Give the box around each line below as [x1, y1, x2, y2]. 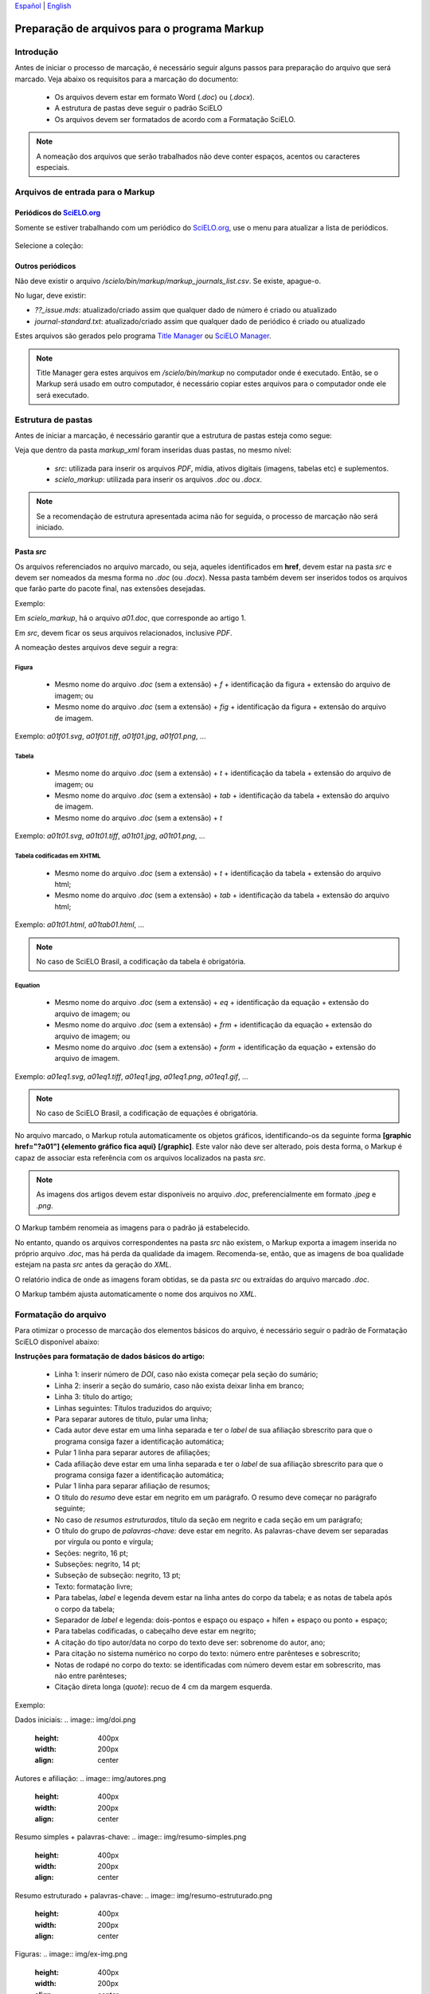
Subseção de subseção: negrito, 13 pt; [54, 1570, 181, 1580]
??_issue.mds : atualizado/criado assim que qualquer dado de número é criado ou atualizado [34, 305, 338, 315]
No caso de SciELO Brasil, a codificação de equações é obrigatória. [36, 1109, 258, 1118]
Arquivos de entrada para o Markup [14, 186, 155, 197]
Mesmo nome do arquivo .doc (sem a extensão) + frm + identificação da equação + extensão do [54, 1020, 373, 1030]
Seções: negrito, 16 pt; [54, 1548, 129, 1558]
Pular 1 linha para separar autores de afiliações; [54, 1448, 210, 1457]
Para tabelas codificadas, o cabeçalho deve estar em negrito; [54, 1626, 256, 1636]
